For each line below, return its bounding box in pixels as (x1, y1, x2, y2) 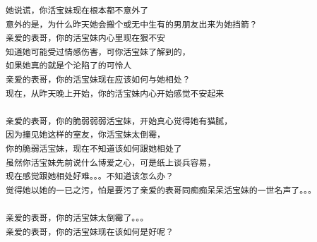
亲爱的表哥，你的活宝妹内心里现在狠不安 (6, 33, 165, 44)
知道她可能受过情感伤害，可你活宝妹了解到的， (6, 47, 191, 57)
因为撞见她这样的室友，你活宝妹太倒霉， (6, 130, 165, 140)
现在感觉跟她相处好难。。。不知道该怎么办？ (6, 171, 174, 182)
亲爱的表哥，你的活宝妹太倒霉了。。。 (6, 212, 149, 223)
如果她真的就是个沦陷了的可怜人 (6, 61, 132, 71)
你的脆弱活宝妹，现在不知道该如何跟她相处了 (6, 143, 182, 154)
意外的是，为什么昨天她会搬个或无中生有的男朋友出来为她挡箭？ (6, 19, 258, 30)
